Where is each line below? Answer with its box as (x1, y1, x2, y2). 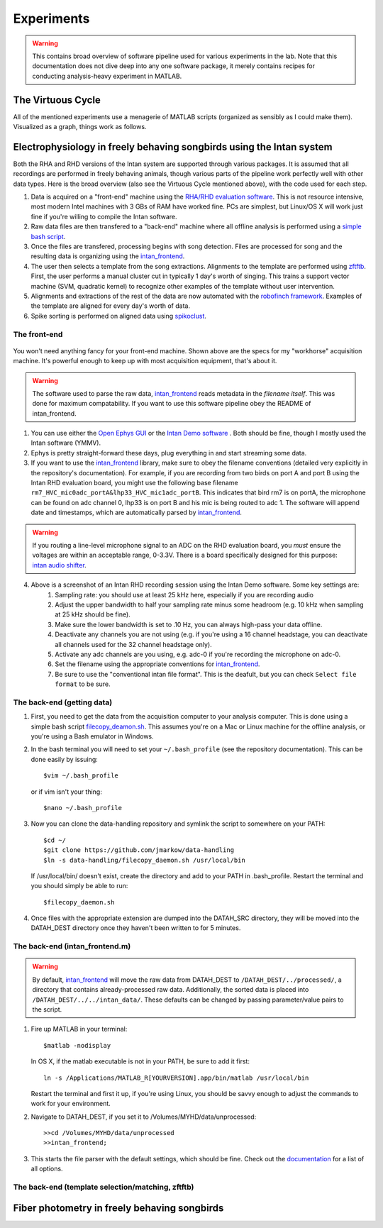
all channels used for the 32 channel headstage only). (55, 640, 212, 648)
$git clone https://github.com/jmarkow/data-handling (43, 846, 234, 854)
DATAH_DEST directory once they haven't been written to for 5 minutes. (30, 924, 241, 932)
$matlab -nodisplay (43, 1041, 111, 1049)
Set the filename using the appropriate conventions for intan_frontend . (55, 660, 260, 668)
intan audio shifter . (32, 560, 87, 569)
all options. (30, 1164, 63, 1173)
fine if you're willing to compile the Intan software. (30, 212, 177, 221)
